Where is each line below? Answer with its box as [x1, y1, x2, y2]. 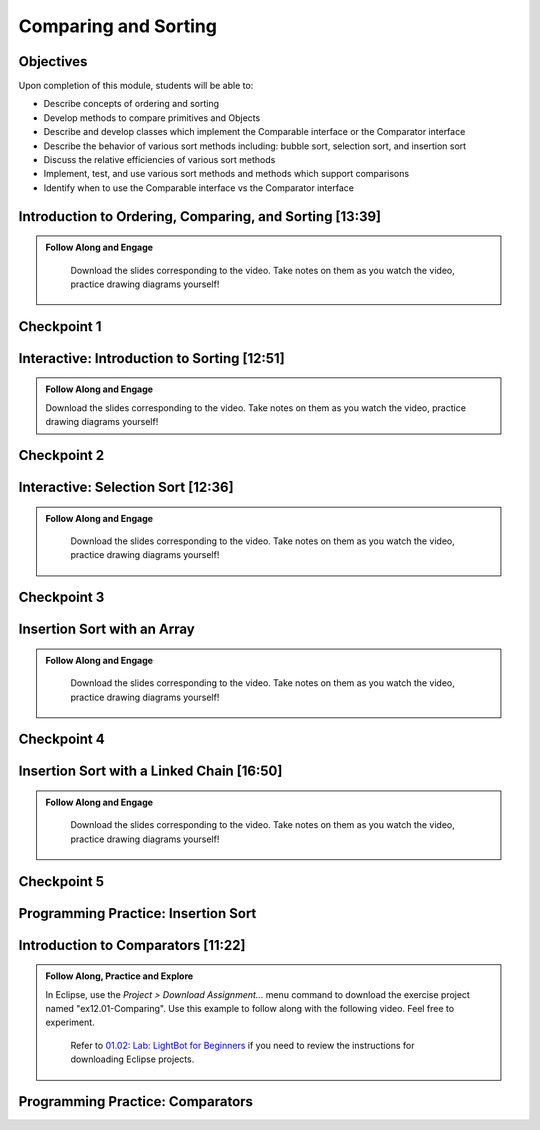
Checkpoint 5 [18, 873, 105, 890]
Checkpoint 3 [18, 589, 105, 606]
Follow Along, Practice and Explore [45, 970, 194, 982]
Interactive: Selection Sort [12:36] [18, 479, 234, 496]
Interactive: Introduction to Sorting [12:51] [18, 350, 285, 367]
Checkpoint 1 [18, 318, 102, 335]
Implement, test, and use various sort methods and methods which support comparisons [43, 168, 410, 180]
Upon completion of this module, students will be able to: [18, 80, 254, 92]
